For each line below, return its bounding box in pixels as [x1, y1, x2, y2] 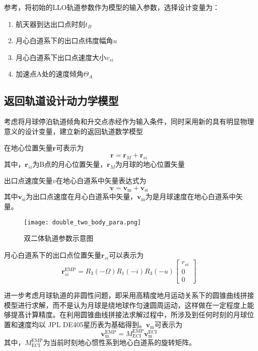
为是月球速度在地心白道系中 [145, 191, 236, 202]
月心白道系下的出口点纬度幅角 [15, 35, 113, 46]
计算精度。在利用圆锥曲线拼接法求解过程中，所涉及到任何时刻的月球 [24, 309, 247, 320]
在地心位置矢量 [4, 142, 53, 153]
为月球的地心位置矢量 [115, 158, 185, 169]
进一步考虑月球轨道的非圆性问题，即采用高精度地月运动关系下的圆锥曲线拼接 [4, 289, 254, 300]
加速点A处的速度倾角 [15, 69, 84, 79]
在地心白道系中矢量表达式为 [56, 175, 146, 186]
